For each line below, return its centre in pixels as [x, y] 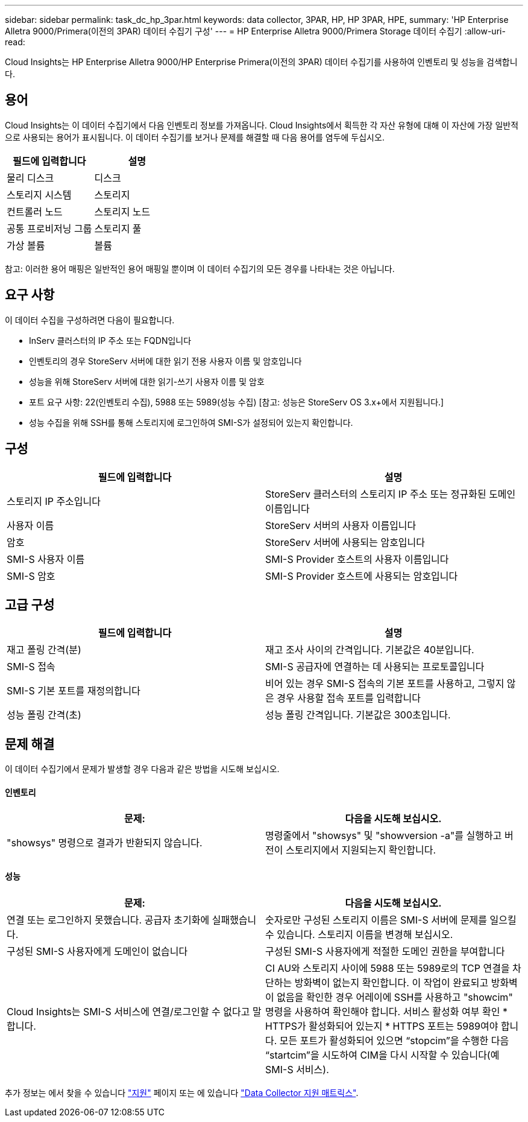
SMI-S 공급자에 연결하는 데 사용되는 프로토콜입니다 [375, 667]
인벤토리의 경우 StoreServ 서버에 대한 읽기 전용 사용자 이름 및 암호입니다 [165, 361]
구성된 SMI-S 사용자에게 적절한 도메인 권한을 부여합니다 [385, 951]
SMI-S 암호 [31, 576]
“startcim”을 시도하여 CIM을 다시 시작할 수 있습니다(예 [382, 1055]
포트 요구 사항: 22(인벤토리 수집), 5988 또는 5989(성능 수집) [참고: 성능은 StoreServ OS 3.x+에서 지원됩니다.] [237, 402]
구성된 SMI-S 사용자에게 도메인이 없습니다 [97, 951]
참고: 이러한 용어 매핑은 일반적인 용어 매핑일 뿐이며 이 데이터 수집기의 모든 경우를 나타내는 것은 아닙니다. [200, 268]
